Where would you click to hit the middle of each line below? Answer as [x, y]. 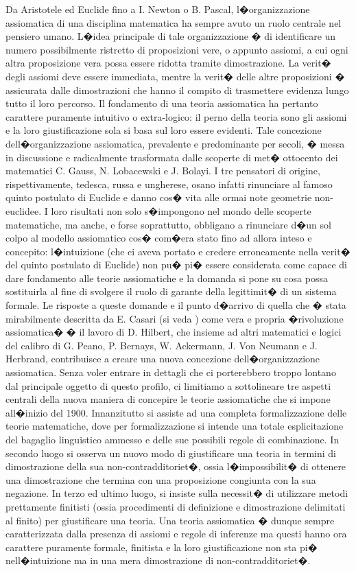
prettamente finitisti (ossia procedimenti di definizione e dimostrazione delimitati [176, 506]
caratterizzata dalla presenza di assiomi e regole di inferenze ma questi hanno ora [176, 534]
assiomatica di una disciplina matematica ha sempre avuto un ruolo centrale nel [174, 22]
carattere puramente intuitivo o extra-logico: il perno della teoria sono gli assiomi [176, 116]
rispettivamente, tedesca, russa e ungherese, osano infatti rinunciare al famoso [169, 184]
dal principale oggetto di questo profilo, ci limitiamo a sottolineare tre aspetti [168, 385]
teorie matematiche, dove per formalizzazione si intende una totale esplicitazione [175, 426]
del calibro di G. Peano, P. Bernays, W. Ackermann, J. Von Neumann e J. [162, 345]
